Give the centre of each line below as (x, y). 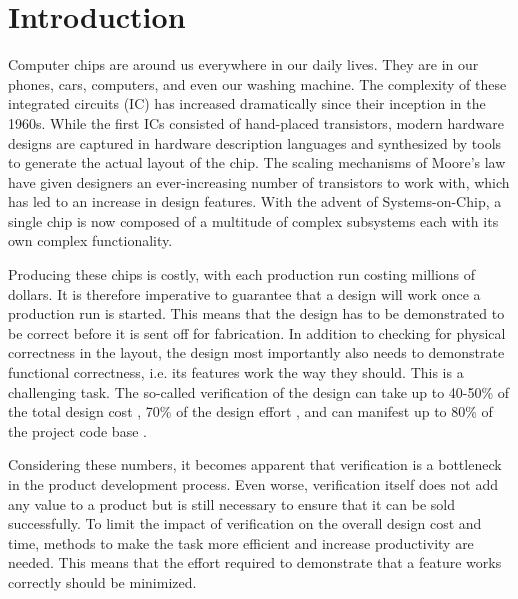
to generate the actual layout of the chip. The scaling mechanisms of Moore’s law (257, 162)
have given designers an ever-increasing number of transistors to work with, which (259, 181)
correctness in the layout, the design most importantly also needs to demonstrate (256, 352)
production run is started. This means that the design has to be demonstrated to (256, 313)
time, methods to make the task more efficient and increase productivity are (241, 542)
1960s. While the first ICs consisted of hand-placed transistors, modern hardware (256, 122)
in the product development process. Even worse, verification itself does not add (253, 484)
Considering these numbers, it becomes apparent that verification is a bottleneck (255, 464)
